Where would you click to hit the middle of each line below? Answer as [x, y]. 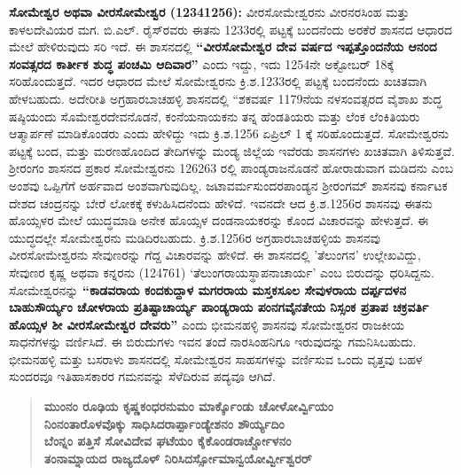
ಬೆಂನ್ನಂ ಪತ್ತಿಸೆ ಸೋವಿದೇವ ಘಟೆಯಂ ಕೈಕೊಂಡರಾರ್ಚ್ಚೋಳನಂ [168, 441]
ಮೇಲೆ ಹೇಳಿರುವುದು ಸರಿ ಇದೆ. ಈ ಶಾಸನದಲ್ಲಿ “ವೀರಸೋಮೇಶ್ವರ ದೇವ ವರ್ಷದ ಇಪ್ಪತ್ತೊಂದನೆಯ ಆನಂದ [223, 47]
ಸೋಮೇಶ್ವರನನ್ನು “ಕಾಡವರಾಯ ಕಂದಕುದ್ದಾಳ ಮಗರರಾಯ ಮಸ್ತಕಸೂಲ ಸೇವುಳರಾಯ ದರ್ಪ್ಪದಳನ [207, 289]
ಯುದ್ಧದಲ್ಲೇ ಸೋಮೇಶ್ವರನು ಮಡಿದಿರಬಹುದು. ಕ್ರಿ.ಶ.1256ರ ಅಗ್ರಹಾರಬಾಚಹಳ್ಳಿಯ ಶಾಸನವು [195, 237]
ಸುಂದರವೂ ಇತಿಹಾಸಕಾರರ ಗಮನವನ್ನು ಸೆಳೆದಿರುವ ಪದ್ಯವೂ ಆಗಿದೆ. [142, 376]
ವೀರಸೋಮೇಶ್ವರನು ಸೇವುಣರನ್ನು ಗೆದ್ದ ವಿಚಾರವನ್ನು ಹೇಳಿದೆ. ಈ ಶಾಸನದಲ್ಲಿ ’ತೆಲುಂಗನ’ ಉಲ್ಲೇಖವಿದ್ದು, [215, 255]
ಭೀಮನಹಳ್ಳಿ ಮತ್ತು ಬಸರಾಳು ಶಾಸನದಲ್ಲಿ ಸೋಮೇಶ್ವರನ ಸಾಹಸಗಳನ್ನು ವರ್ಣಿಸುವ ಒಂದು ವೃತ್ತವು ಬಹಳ [216, 358]
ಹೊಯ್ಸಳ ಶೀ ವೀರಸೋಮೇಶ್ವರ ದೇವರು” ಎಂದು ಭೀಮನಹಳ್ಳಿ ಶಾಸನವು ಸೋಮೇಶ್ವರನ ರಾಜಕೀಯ [207, 324]
